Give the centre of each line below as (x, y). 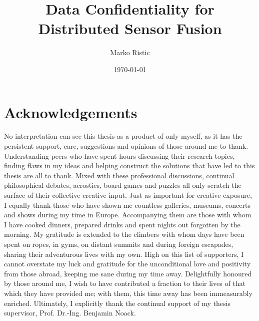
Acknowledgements (71, 112)
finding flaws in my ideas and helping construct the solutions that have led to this (129, 166)
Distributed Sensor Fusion (130, 28)
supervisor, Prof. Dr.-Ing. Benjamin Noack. (70, 313)
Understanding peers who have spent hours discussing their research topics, (119, 155)
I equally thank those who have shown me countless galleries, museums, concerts (127, 205)
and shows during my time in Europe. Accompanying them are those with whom (128, 215)
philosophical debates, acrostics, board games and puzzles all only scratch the (123, 185)
